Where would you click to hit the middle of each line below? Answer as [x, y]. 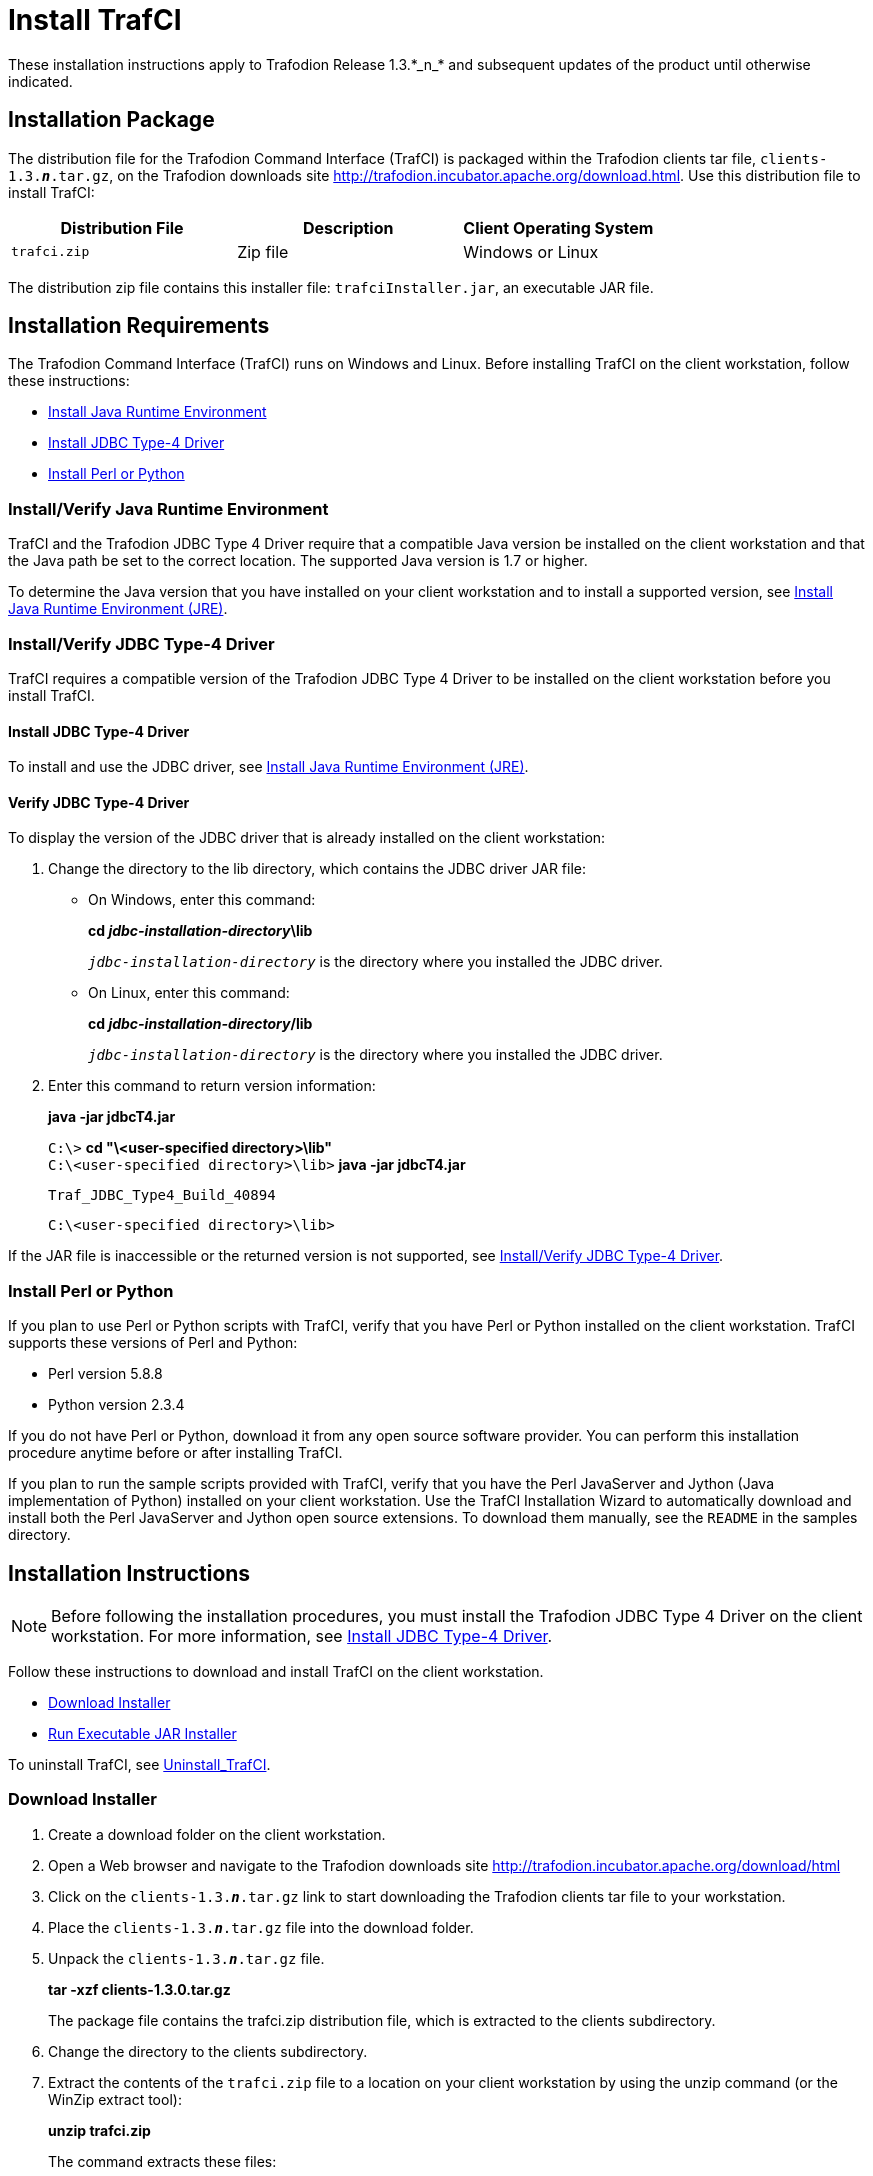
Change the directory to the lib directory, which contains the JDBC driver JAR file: [317, 869]
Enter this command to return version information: [212, 1086]
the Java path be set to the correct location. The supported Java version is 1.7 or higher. [298, 561]
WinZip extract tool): [115, 2099]
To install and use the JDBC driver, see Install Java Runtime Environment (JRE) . [268, 767]
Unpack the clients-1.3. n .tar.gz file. [186, 1958]
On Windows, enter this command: [202, 900]
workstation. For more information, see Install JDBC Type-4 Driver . [302, 1635]
